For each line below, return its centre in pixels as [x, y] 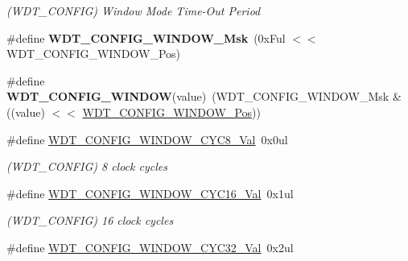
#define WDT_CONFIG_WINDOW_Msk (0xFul [146, 37]
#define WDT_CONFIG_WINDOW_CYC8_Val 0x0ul [147, 139]
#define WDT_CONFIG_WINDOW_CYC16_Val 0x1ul [150, 193]
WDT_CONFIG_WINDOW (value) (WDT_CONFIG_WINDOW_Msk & [204, 96]
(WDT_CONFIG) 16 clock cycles [90, 220]
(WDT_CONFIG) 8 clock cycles [87, 166]
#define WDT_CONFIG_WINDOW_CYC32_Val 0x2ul [150, 247]
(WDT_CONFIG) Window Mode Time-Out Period [134, 10]
